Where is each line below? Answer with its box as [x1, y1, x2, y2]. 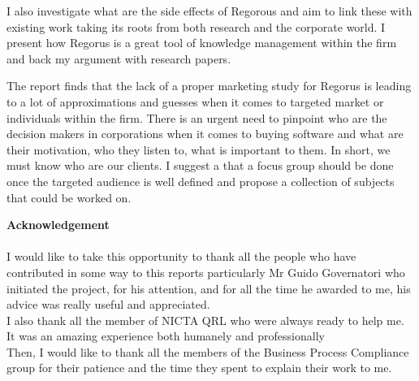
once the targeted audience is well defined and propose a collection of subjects [6, 172, 395, 189]
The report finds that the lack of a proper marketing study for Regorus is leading [6, 77, 412, 94]
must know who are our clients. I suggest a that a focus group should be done [6, 157, 394, 174]
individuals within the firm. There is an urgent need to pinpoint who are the [6, 109, 387, 126]
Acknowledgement [6, 216, 110, 233]
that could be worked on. [6, 188, 132, 206]
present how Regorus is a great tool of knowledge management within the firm [6, 34, 397, 51]
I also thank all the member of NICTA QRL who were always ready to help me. [6, 311, 404, 328]
